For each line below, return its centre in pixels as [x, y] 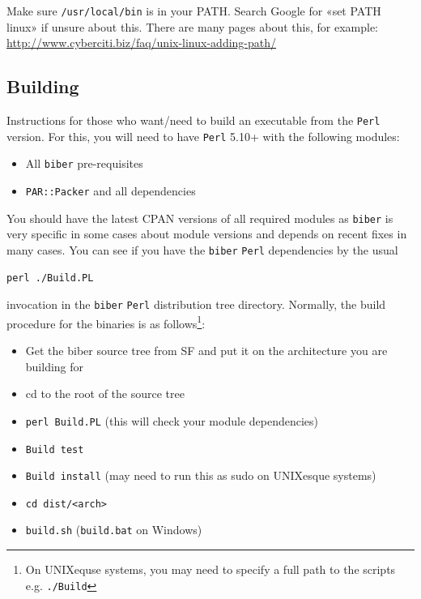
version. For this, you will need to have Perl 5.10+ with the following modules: [203, 136]
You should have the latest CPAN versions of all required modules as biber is [200, 218]
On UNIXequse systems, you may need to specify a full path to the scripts [210, 569]
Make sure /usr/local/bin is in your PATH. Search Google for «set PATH [194, 11]
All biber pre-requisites [84, 163]
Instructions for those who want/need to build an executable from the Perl [193, 120]
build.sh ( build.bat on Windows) [114, 530]
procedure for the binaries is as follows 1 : [106, 322]
